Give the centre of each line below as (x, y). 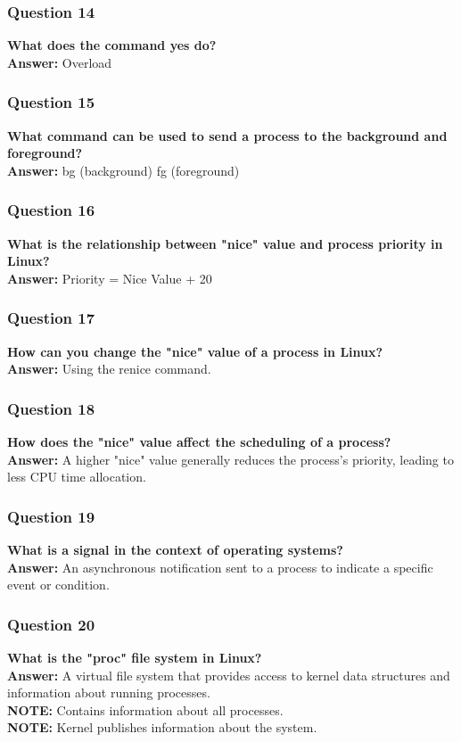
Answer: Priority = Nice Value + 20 (110, 278)
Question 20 (51, 624)
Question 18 (51, 408)
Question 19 (51, 516)
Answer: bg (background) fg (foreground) (123, 170)
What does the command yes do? (112, 45)
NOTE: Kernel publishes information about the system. (162, 727)
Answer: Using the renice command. (109, 369)
